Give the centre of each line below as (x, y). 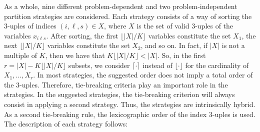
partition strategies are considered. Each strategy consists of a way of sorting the (128, 16)
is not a (233, 45)
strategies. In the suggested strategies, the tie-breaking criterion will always (119, 94)
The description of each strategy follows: (66, 124)
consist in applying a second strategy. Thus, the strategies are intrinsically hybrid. (130, 104)
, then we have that (75, 55)
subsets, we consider (99, 65)
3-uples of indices (30, 26)
